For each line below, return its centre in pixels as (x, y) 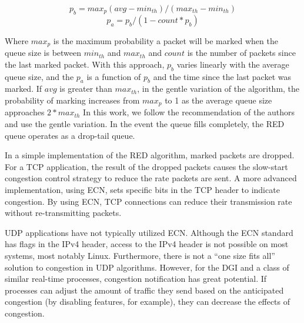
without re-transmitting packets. (63, 213)
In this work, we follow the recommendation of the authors (189, 112)
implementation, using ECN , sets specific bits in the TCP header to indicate (142, 190)
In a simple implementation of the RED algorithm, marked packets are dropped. (150, 155)
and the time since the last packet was (222, 76)
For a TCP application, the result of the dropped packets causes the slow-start (146, 166)
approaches (25, 112)
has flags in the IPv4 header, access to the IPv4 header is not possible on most (147, 244)
